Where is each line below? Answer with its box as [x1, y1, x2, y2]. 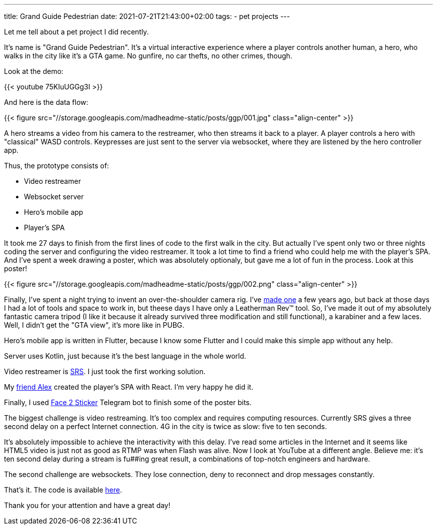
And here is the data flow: [4, 98, 88, 106]
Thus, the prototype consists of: [4, 161, 109, 170]
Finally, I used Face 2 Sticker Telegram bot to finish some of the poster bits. [4, 398, 252, 407]
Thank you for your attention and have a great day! [4, 501, 171, 510]
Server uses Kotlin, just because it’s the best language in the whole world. [4, 352, 246, 360]
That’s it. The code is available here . [4, 486, 122, 494]
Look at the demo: [4, 67, 64, 75]
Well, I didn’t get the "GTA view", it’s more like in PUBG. [4, 321, 185, 329]
